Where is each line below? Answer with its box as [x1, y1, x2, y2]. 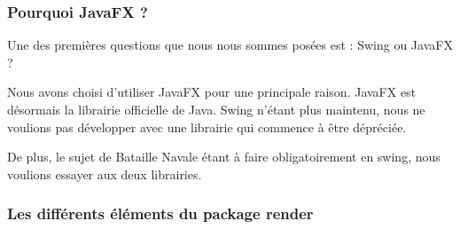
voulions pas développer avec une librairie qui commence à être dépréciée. [7, 117, 407, 136]
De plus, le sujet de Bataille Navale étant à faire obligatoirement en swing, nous [7, 147, 441, 166]
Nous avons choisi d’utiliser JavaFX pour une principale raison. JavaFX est [7, 83, 417, 101]
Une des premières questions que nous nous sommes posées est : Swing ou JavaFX [7, 36, 453, 54]
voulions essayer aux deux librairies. [7, 164, 202, 183]
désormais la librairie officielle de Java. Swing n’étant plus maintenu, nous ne [7, 100, 425, 118]
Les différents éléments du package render [7, 202, 314, 225]
